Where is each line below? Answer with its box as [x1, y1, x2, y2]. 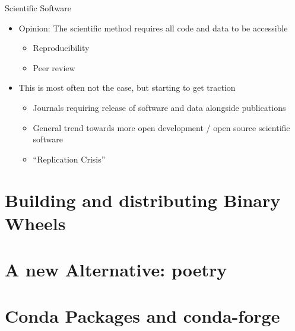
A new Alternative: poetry [5, 257, 227, 282]
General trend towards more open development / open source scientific [33, 121, 290, 133]
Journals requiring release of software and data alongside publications [33, 101, 286, 113]
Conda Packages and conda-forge [5, 304, 280, 328]
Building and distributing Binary [5, 187, 281, 212]
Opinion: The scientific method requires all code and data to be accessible [18, 21, 288, 34]
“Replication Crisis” [33, 152, 106, 165]
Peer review [33, 61, 75, 74]
